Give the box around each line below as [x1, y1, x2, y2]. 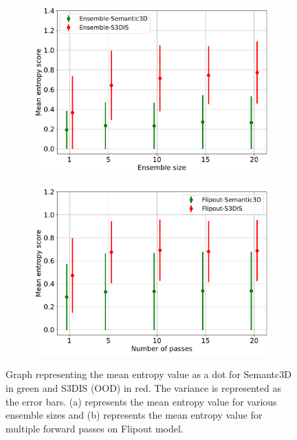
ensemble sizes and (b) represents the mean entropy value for [5, 408, 263, 422]
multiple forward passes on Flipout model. [5, 421, 184, 435]
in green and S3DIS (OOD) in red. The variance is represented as [5, 380, 281, 395]
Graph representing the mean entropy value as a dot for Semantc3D [5, 367, 291, 381]
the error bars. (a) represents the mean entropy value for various [5, 394, 277, 408]
